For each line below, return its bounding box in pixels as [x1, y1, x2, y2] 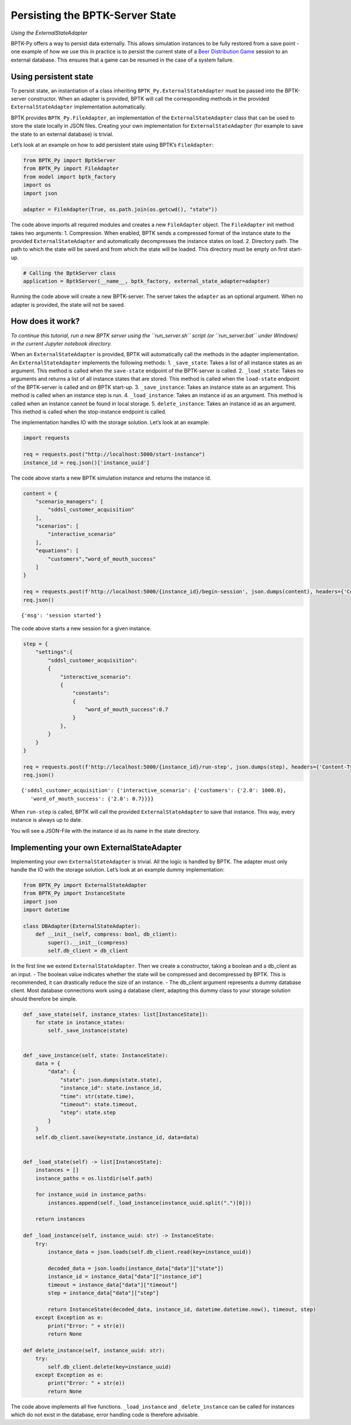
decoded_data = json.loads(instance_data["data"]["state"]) [47, 1265, 224, 1272]
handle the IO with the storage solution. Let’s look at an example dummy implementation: [11, 866, 225, 873]
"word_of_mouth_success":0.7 [85, 706, 168, 713]
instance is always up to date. [11, 816, 82, 823]
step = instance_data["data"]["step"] [47, 1289, 159, 1296]
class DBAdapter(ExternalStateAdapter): [23, 923, 140, 930]
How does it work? [11, 316, 80, 326]
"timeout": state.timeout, [60, 1101, 137, 1108]
